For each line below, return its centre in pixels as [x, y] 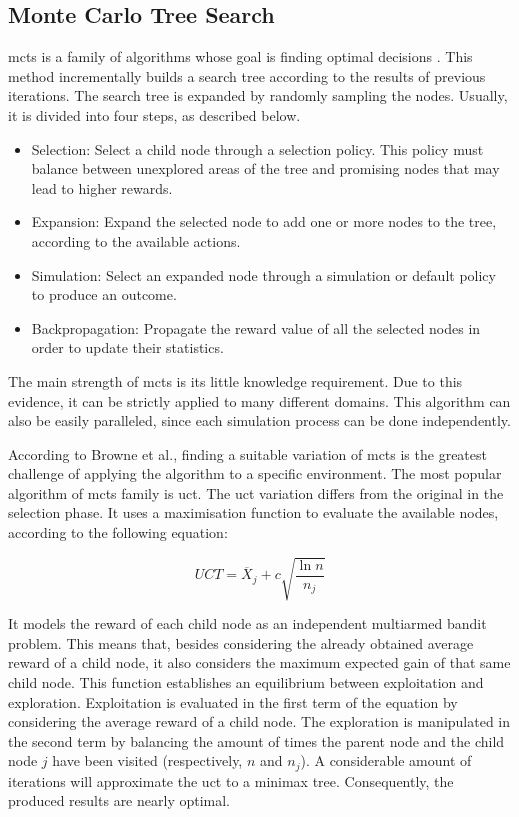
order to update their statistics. [127, 347]
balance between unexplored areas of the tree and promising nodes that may [265, 168]
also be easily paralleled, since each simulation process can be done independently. [259, 420]
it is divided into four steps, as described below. [154, 114]
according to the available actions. [136, 240]
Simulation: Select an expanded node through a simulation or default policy [263, 274]
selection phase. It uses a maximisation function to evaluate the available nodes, [253, 512]
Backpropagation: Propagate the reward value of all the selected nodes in [256, 327]
